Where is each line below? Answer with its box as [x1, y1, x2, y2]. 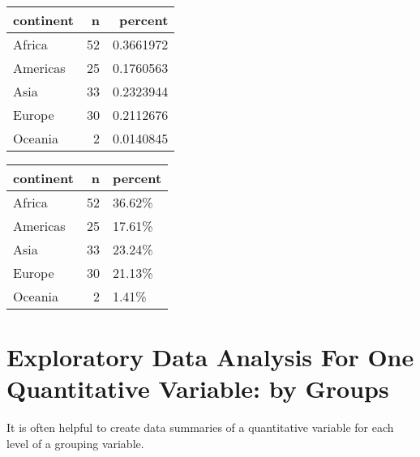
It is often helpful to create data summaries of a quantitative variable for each [6, 419, 394, 436]
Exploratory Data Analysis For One [6, 340, 414, 374]
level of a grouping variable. [6, 434, 144, 451]
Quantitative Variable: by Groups [6, 372, 389, 405]
